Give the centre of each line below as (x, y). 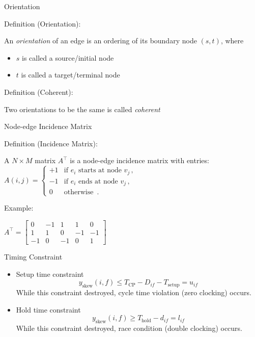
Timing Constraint (33, 257)
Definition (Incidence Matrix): (51, 143)
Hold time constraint (48, 309)
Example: (19, 208)
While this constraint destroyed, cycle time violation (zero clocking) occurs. (134, 292)
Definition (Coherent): (39, 92)
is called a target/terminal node (70, 75)
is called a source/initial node (68, 57)
